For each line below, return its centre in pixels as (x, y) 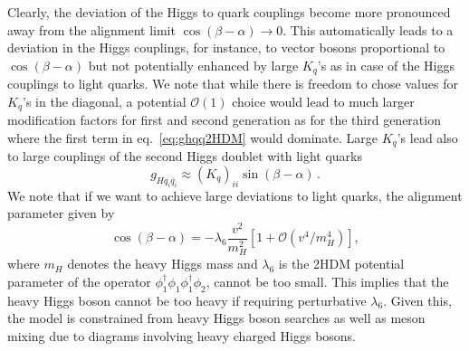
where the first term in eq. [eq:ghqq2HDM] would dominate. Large (192, 137)
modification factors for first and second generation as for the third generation (224, 120)
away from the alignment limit (91, 29)
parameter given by (61, 213)
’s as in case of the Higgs (386, 65)
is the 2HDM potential (341, 264)
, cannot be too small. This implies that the (327, 281)
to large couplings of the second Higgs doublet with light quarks (185, 156)
